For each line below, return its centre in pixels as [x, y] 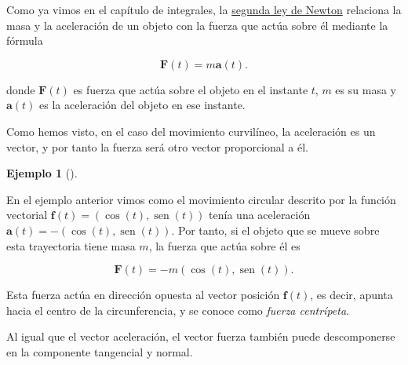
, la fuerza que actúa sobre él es [224, 245]
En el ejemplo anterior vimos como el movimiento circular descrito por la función [201, 199]
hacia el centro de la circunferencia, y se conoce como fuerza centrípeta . [178, 310]
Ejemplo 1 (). [42, 173]
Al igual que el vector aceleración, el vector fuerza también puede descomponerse [201, 336]
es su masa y [366, 89]
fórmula [25, 40]
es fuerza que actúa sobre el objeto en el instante [191, 89]
